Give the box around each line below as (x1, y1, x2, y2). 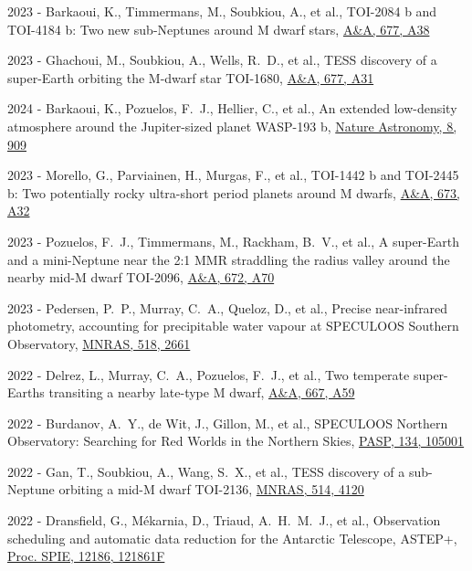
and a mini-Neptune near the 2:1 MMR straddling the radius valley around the (7, 249, 450, 269)
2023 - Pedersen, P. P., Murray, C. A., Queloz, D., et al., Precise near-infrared (7, 298, 448, 317)
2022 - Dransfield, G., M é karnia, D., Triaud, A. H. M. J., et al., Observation (7, 511, 441, 530)
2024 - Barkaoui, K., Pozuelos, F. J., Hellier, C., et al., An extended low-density (7, 99, 457, 118)
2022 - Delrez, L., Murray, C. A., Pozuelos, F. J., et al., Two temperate (7, 365, 410, 384)
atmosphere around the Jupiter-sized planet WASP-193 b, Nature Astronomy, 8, (7, 116, 457, 135)
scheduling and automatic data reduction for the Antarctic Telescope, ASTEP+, (7, 528, 457, 547)
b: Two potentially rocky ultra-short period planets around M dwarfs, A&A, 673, (7, 183, 460, 202)
